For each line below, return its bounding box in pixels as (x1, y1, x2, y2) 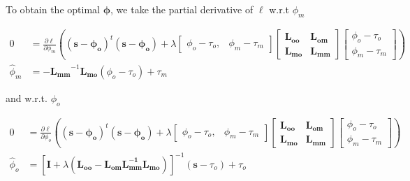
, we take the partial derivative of (110, 2, 254, 16)
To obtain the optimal (6, 2, 100, 16)
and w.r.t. (6, 90, 47, 105)
